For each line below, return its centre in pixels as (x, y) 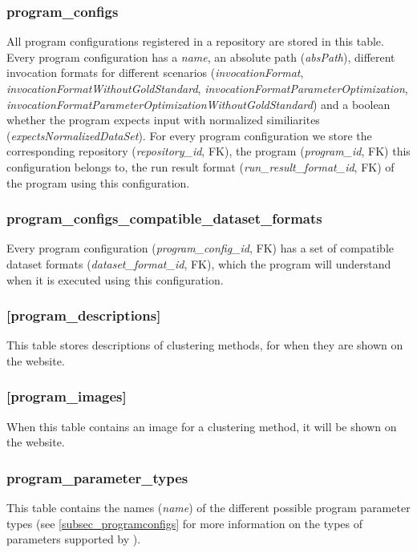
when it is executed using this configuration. (115, 279)
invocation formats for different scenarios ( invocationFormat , (155, 73)
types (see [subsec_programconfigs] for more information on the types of (184, 523)
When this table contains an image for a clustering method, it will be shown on (202, 426)
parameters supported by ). (74, 539)
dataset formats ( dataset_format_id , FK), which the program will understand (199, 263)
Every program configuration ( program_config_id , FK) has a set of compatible (200, 248)
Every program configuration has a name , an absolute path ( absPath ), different (201, 57)
